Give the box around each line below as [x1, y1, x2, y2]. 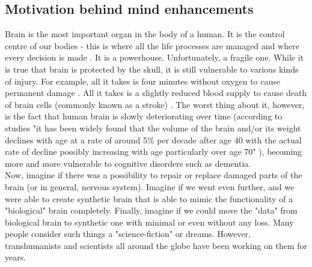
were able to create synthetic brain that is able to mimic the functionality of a [5, 192, 293, 205]
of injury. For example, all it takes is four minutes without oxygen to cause [5, 74, 280, 87]
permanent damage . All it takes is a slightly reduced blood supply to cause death [5, 86, 307, 99]
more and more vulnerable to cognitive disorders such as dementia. [5, 157, 251, 169]
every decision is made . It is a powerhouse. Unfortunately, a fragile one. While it [5, 51, 304, 64]
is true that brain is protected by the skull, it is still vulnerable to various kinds [5, 62, 299, 75]
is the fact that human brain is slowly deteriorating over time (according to [5, 110, 283, 122]
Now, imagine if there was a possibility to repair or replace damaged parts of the [5, 169, 302, 181]
